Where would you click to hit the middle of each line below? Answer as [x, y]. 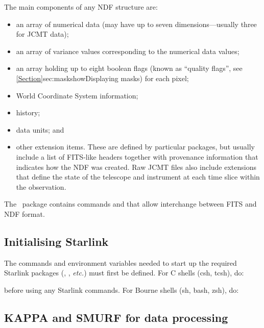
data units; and [40, 129]
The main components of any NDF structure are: [81, 7]
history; [28, 112]
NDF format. [25, 213]
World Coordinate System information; [77, 95]
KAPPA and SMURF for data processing [116, 317]
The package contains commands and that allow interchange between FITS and [130, 204]
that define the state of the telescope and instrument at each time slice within [138, 177]
